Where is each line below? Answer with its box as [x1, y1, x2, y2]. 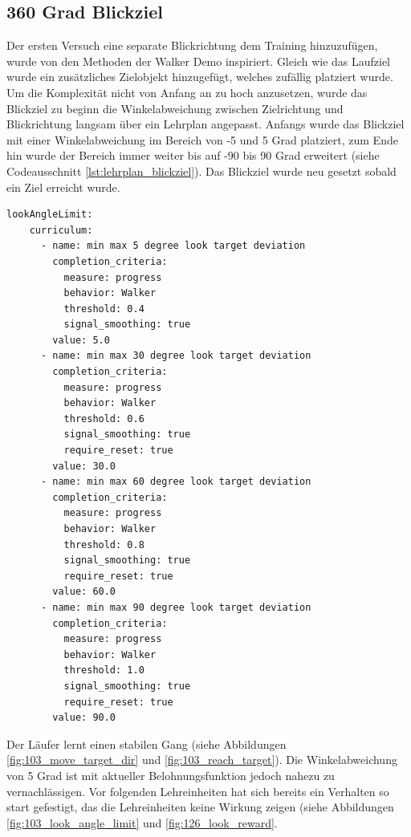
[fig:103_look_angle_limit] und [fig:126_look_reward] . [6, 814, 278, 831]
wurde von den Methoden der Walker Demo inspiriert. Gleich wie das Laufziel [6, 52, 391, 69]
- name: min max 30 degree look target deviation [40, 350, 311, 362]
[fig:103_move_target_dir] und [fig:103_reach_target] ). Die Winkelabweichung [6, 751, 397, 768]
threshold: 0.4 [63, 303, 144, 315]
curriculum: [29, 224, 93, 236]
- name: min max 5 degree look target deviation [40, 240, 306, 252]
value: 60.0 [52, 586, 116, 598]
